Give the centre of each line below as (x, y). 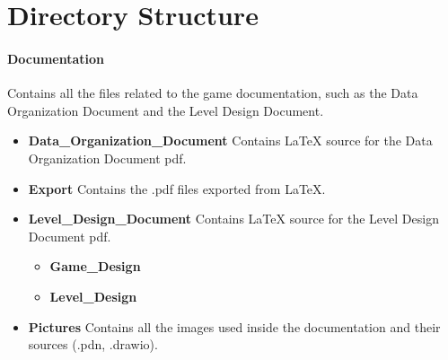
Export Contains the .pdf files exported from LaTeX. (177, 188)
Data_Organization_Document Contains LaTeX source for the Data (230, 140)
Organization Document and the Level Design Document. (166, 110)
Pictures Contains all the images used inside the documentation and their (234, 326)
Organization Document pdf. (107, 158)
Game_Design (95, 266)
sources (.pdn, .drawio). (93, 344)
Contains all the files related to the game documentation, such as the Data (213, 93)
